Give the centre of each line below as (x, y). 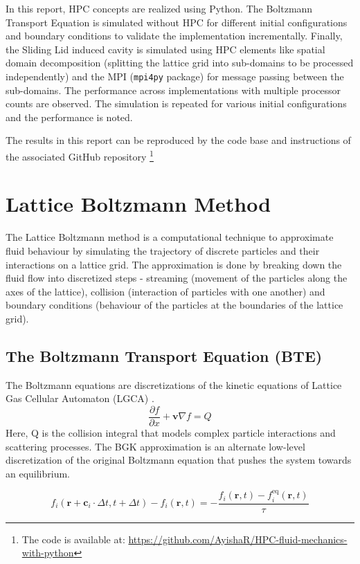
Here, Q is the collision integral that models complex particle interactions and (171, 432)
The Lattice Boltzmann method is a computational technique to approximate (170, 237)
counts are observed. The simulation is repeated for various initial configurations (176, 103)
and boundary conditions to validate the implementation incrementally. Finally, (174, 36)
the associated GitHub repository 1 (80, 155)
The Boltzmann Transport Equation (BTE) (164, 355)
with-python (48, 553)
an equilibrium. (38, 473)
